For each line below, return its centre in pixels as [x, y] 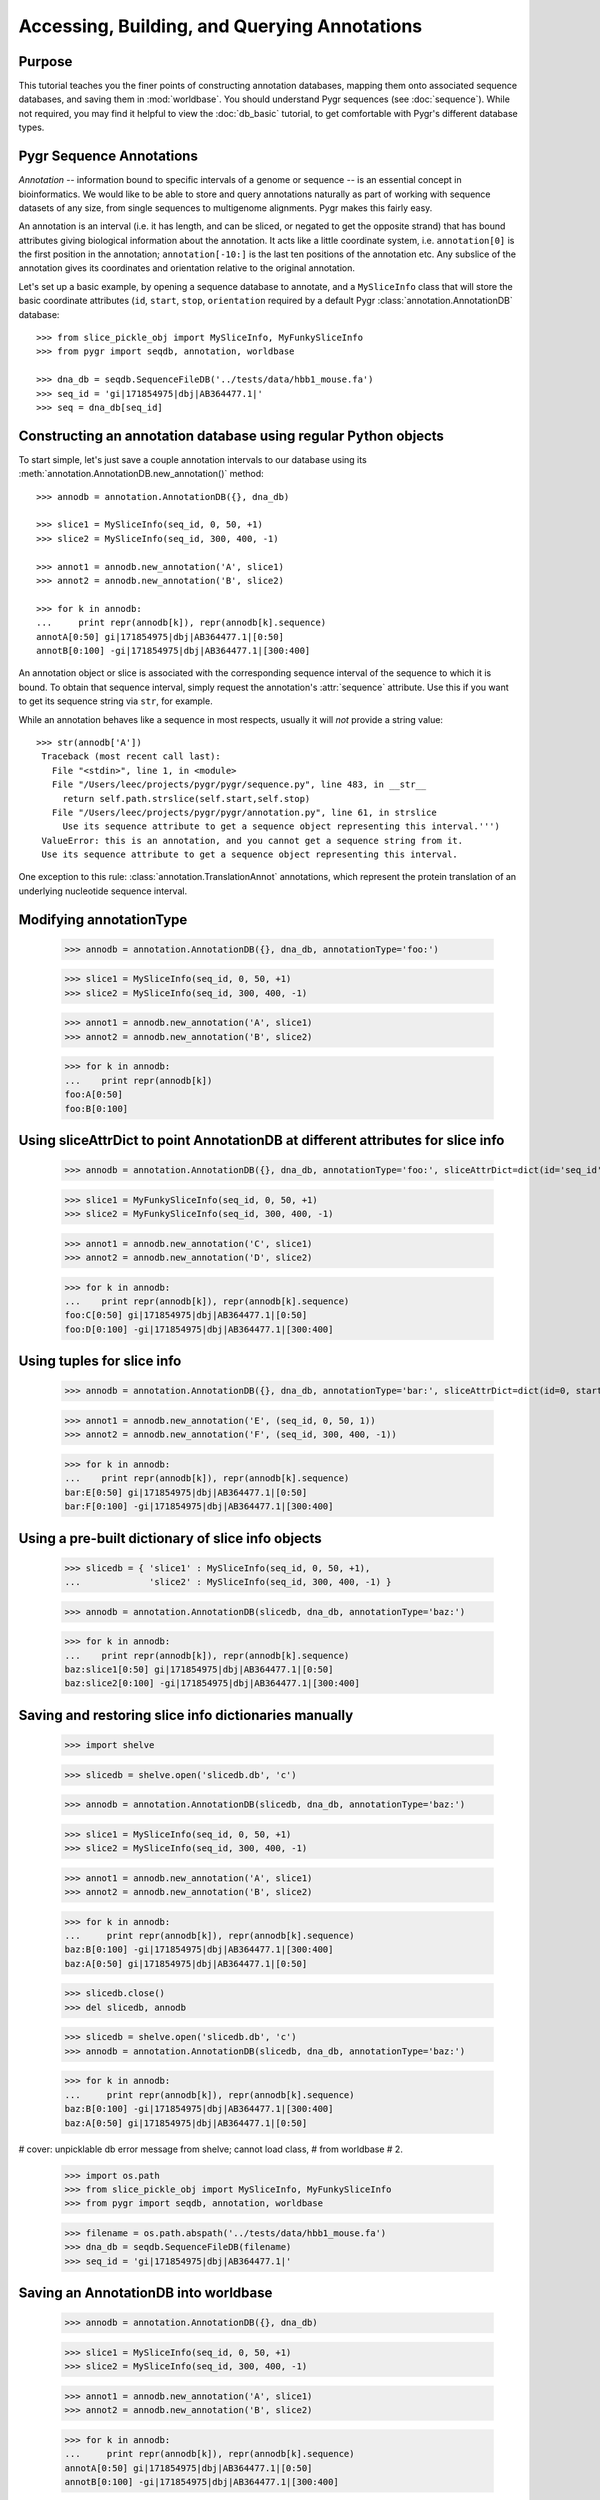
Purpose [45, 61]
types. [31, 127]
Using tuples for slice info [100, 1361]
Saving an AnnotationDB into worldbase [145, 2293]
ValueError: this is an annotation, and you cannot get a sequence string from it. [252, 840]
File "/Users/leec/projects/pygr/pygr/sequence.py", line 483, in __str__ [239, 784]
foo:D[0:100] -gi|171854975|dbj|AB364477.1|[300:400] [199, 1329]
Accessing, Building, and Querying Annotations [220, 26]
